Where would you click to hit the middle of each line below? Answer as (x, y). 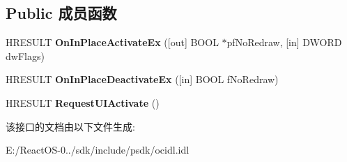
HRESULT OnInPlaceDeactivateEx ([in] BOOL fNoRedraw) (142, 79)
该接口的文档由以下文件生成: (70, 126)
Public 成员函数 (61, 13)
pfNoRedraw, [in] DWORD (284, 42)
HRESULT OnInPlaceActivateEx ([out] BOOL (112, 42)
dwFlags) (25, 56)
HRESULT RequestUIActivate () (83, 102)
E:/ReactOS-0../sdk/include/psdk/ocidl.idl (98, 150)
